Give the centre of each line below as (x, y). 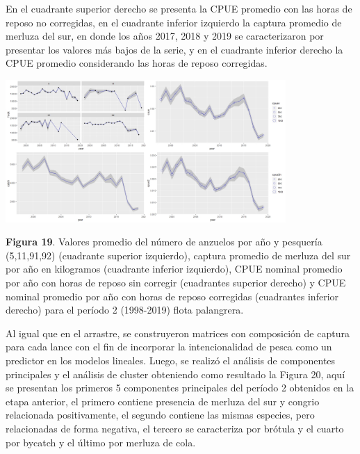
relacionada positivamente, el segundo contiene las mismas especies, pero (160, 415)
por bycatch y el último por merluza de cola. (101, 442)
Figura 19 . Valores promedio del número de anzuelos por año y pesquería (164, 242)
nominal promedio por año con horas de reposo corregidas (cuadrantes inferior (172, 296)
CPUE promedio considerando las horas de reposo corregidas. (137, 63)
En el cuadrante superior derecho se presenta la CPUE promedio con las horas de (179, 8)
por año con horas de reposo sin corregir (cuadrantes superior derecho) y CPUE (176, 283)
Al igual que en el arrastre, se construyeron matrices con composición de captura (178, 333)
